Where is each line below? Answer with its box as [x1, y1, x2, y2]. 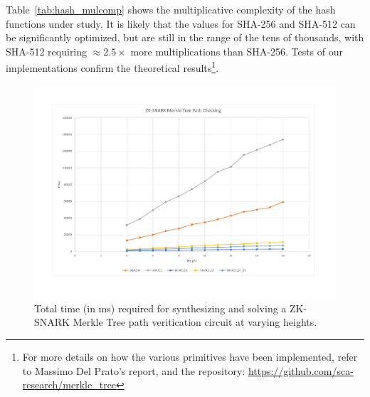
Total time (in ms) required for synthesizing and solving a [34, 300, 287, 315]
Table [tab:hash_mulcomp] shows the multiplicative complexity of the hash [6, 2, 336, 16]
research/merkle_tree [22, 377, 117, 392]
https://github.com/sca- [248, 363, 354, 378]
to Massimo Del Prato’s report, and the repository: [22, 363, 245, 378]
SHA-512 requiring [6, 43, 88, 58]
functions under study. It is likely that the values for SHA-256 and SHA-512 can [6, 16, 356, 31]
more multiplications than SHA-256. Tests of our [130, 43, 344, 58]
